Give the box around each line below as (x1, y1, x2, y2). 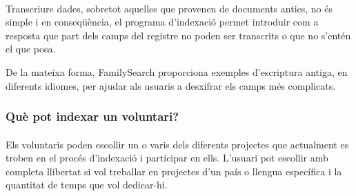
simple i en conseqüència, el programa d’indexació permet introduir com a (6, 14, 319, 29)
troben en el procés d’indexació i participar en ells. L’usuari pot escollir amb (6, 150, 328, 165)
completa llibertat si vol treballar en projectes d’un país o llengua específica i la (6, 164, 342, 178)
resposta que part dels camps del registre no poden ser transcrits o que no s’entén (6, 28, 351, 42)
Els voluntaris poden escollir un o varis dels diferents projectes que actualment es (6, 137, 349, 151)
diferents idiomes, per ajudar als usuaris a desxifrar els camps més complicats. (6, 78, 336, 92)
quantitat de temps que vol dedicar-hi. (6, 177, 168, 192)
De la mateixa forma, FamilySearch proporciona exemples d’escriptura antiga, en (6, 64, 348, 79)
